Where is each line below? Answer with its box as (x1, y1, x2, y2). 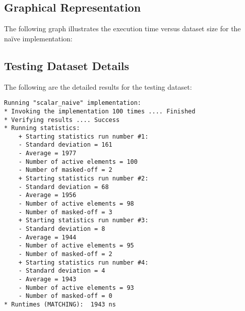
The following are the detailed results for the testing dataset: (4, 81, 192, 92)
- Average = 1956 (18, 192, 77, 199)
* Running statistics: (4, 125, 80, 132)
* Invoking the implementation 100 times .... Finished (4, 107, 196, 115)
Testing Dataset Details (4, 57, 130, 73)
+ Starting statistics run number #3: (18, 217, 149, 224)
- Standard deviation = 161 (18, 141, 112, 149)
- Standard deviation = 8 (18, 225, 105, 233)
